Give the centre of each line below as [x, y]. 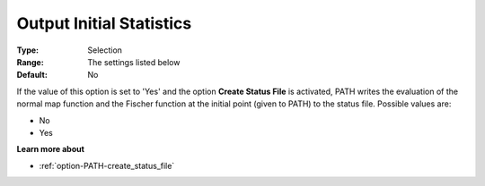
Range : [30, 62]
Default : [32, 75]
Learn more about [51, 149]
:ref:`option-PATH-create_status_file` [107, 165]
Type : [28, 50]
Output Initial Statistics [104, 23]
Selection [105, 50]
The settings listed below [134, 62]
